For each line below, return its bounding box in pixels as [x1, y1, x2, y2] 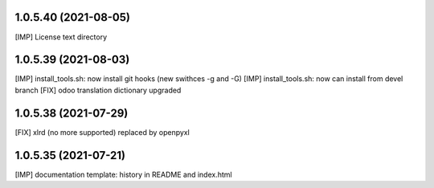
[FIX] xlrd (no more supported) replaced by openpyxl [14, 127, 190, 137]
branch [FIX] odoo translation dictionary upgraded [14, 85, 182, 95]
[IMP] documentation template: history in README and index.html [14, 170, 232, 179]
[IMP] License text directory [14, 32, 108, 42]
